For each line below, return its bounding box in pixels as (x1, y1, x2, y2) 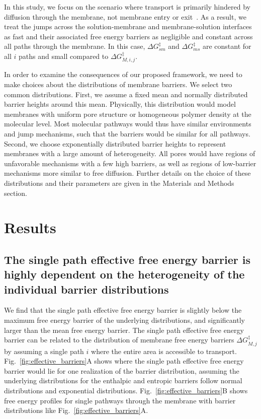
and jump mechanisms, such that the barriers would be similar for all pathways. (4, 128, 250, 138)
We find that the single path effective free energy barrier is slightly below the (4, 305, 242, 315)
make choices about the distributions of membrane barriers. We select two (4, 79, 232, 89)
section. (4, 187, 27, 198)
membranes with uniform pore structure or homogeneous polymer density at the (4, 108, 251, 119)
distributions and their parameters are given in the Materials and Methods (4, 177, 234, 188)
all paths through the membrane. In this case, (4, 41, 145, 51)
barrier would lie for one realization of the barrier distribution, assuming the (4, 365, 239, 376)
